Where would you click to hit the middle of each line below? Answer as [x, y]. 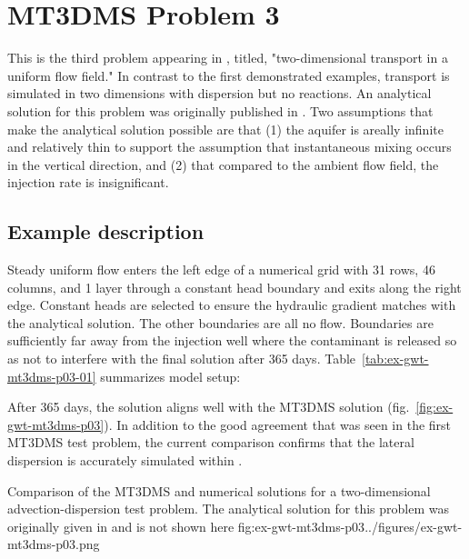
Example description [106, 231]
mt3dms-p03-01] [52, 376]
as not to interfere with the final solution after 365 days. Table [182, 359]
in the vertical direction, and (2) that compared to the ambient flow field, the [223, 164]
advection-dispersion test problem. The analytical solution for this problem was [228, 509]
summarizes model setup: [170, 376]
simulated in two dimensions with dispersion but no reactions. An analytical [220, 93]
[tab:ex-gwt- [395, 359]
